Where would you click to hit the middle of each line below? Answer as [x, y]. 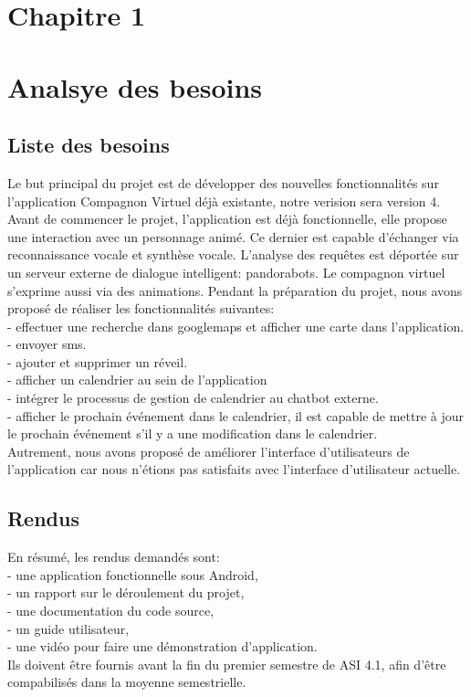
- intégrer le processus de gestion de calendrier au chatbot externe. [193, 398]
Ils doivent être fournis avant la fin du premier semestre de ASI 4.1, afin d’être [227, 664]
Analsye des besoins [135, 86]
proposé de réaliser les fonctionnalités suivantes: [141, 308]
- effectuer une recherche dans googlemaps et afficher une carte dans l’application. [236, 326]
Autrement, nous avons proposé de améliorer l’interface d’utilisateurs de [209, 451]
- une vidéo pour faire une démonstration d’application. [162, 646]
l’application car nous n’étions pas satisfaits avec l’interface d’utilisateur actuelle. [234, 469]
